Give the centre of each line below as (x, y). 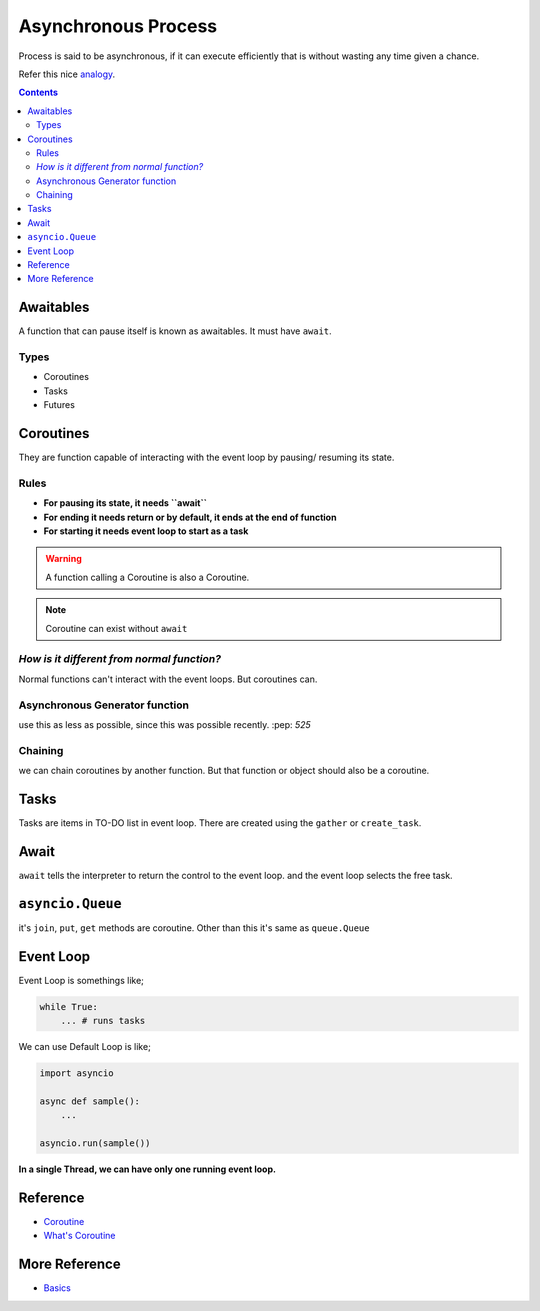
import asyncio (76, 1073)
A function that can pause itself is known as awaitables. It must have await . (175, 331)
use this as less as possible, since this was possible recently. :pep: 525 (165, 724)
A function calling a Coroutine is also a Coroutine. (147, 577)
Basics (57, 1288)
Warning (63, 559)
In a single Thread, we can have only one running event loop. (147, 1169)
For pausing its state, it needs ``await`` (125, 503)
